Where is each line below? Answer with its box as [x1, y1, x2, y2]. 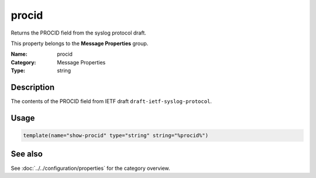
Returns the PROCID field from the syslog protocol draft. [11, 29, 146, 36]
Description [11, 82, 55, 92]
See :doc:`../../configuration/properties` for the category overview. [11, 165, 170, 172]
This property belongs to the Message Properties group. [11, 40, 149, 47]
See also [11, 149, 43, 159]
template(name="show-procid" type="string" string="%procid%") [23, 132, 209, 139]
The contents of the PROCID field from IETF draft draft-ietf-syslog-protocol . [11, 98, 212, 105]
